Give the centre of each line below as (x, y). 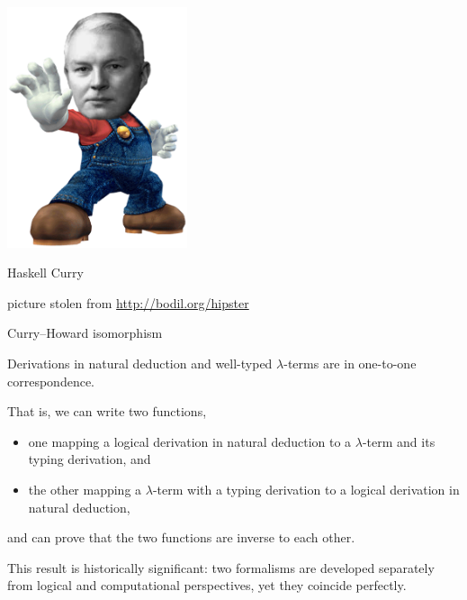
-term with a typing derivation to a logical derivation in (306, 489)
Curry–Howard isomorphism (85, 333)
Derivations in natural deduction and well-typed (140, 364)
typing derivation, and (90, 459)
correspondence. (51, 381)
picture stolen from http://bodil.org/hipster (128, 302)
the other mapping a (85, 489)
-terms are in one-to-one (350, 364)
